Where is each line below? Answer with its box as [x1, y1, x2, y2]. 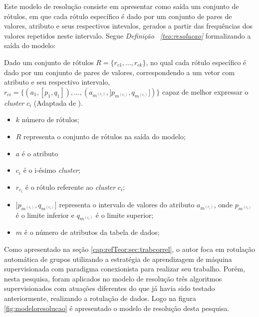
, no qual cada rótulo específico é [146, 57, 247, 67]
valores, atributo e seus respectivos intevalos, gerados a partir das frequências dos [4, 21, 253, 31]
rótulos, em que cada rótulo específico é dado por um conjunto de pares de [4, 11, 232, 21]
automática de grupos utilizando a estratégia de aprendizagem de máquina [4, 253, 232, 264]
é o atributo [21, 148, 58, 158]
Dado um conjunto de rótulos [4, 57, 94, 67]
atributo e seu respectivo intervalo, [4, 77, 110, 87]
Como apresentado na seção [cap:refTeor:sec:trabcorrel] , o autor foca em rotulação [4, 244, 255, 254]
